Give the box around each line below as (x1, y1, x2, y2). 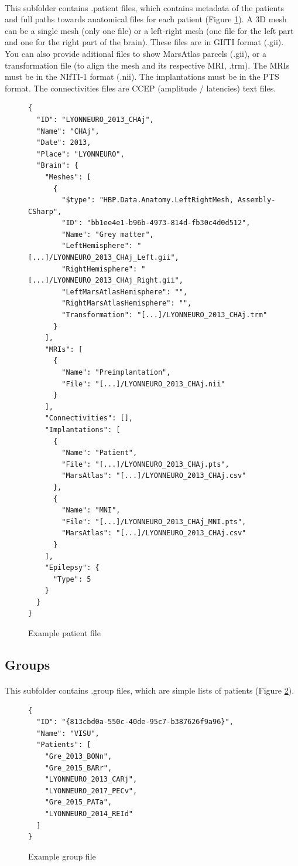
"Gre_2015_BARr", (44, 763, 112, 772)
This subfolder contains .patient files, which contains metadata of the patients (5, 1, 284, 13)
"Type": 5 (53, 575, 91, 583)
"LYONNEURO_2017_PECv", (44, 786, 138, 795)
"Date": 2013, (36, 138, 91, 147)
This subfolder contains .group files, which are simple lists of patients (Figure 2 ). (5, 684, 294, 697)
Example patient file (28, 627, 101, 639)
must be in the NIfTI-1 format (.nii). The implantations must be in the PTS (5, 70, 279, 83)
